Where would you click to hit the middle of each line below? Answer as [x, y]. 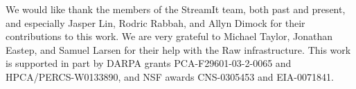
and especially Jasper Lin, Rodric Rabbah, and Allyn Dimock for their [155, 22]
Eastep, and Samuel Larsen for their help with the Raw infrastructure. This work [178, 49]
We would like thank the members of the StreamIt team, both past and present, [176, 9]
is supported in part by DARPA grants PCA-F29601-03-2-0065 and [149, 63]
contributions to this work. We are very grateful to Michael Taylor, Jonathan [169, 36]
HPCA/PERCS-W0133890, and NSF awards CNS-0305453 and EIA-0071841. [170, 76]
